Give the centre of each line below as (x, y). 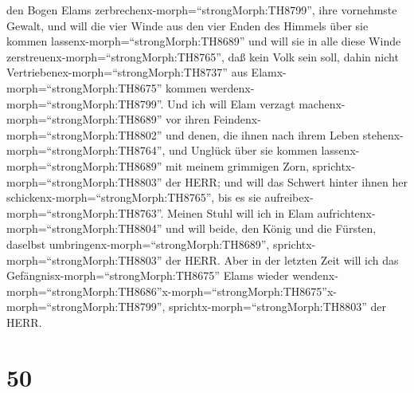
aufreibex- (289, 197)
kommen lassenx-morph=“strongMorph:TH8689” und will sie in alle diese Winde (204, 41)
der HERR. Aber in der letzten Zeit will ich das (282, 259)
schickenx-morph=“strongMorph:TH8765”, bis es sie (134, 197)
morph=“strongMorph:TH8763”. (85, 212)
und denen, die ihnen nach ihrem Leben (263, 134)
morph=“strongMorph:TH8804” (84, 228)
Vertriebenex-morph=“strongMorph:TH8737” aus (127, 72)
